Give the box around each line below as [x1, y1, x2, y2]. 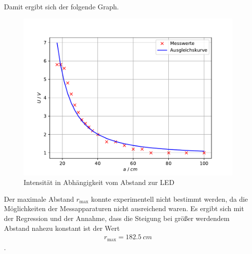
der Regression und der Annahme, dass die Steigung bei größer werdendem [4, 213, 230, 223]
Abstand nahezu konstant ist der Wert [4, 222, 120, 233]
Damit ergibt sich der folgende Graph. [4, 1, 119, 11]
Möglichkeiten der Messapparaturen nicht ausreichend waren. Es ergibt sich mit [4, 203, 244, 214]
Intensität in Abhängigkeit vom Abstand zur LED [24, 177, 175, 187]
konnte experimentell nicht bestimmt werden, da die [91, 193, 248, 204]
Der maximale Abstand [4, 193, 74, 204]
